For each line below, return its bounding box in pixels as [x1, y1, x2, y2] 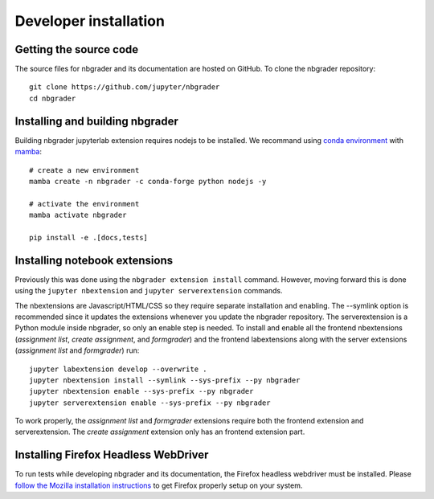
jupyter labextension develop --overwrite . [29, 364, 208, 374]
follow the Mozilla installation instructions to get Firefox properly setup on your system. [14, 481, 303, 490]
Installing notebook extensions [14, 253, 174, 267]
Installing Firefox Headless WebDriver [14, 448, 209, 462]
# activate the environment [29, 199, 140, 208]
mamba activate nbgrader [29, 211, 127, 220]
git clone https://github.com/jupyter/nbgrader [29, 83, 220, 92]
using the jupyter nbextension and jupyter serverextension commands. [14, 286, 283, 296]
